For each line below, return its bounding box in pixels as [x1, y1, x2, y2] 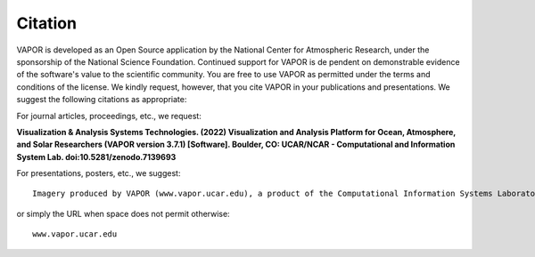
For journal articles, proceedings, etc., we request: [16, 110, 202, 121]
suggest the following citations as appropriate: [16, 94, 187, 105]
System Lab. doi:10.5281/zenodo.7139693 [16, 151, 177, 162]
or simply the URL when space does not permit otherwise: [16, 208, 231, 219]
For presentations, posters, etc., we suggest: [16, 168, 181, 179]
